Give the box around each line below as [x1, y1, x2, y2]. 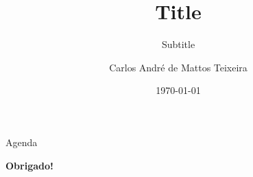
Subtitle [161, 37, 195, 51]
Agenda [5, 134, 38, 149]
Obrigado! [5, 158, 53, 172]
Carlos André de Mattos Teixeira [109, 60, 248, 74]
